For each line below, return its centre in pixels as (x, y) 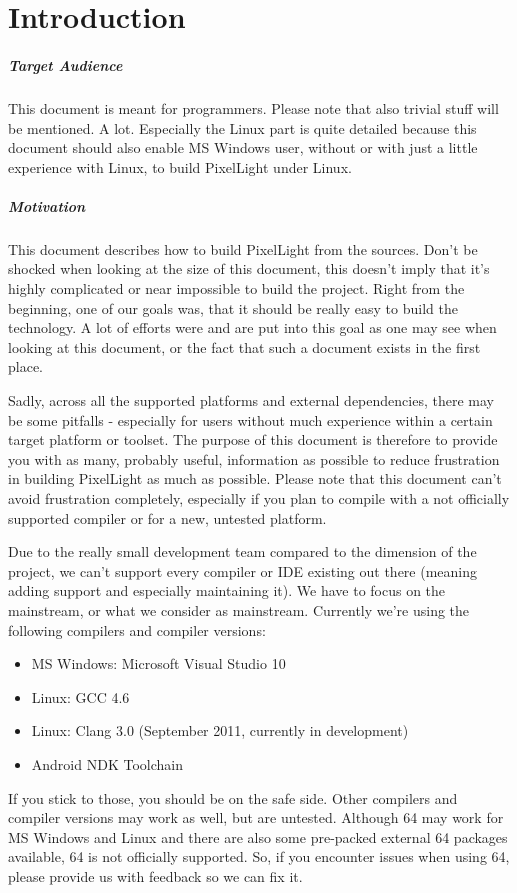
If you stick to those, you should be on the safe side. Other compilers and (233, 797)
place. (25, 366)
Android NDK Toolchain (107, 763)
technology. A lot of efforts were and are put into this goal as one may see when (252, 327)
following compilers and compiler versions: (137, 629)
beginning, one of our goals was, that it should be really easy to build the (233, 307)
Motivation (47, 205)
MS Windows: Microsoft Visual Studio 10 (158, 663)
